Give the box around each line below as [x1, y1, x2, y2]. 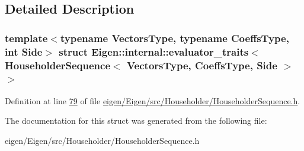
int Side [5, 44, 43, 59]
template [5, 30, 48, 45]
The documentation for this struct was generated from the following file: [5, 114, 267, 127]
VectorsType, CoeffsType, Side [126, 57, 277, 72]
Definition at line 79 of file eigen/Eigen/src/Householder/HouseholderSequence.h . [5, 94, 300, 107]
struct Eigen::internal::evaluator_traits [59, 44, 249, 59]
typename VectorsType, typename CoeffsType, [60, 30, 289, 45]
